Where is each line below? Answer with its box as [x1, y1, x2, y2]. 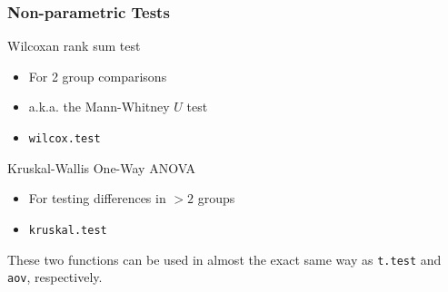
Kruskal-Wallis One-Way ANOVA [7, 158, 196, 177]
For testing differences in [28, 189, 166, 208]
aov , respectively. [7, 268, 103, 287]
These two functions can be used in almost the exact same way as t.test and [7, 249, 442, 268]
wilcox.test [28, 132, 101, 145]
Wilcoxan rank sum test [7, 36, 141, 55]
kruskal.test [28, 223, 107, 237]
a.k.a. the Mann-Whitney [28, 97, 170, 116]
